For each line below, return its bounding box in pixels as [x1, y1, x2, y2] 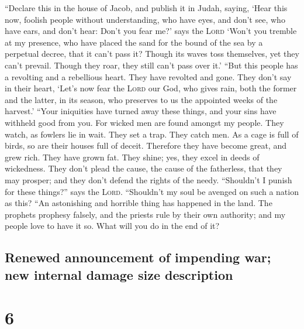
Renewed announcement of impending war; [5, 248, 271, 266]
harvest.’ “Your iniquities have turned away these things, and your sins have [5, 105, 277, 117]
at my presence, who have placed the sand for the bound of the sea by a [5, 36, 263, 48]
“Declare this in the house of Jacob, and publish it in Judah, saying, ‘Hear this [5, 2, 288, 13]
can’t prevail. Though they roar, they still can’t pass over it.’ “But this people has [5, 59, 298, 71]
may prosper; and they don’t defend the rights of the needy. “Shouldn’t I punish [5, 173, 292, 186]
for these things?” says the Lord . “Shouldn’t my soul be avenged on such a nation [5, 185, 299, 197]
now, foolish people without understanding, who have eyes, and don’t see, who [5, 13, 285, 25]
